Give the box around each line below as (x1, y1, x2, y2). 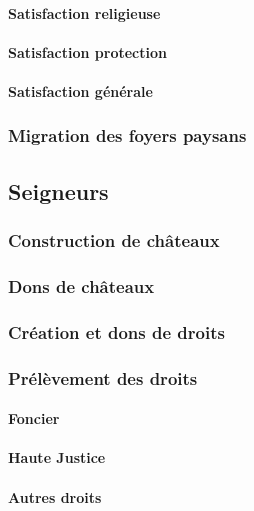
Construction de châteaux (8, 228, 220, 253)
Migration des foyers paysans (8, 123, 247, 148)
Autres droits (8, 486, 102, 507)
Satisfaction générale (8, 80, 153, 101)
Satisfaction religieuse (8, 2, 161, 23)
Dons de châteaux (8, 273, 155, 298)
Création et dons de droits (8, 319, 225, 344)
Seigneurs (8, 175, 109, 206)
